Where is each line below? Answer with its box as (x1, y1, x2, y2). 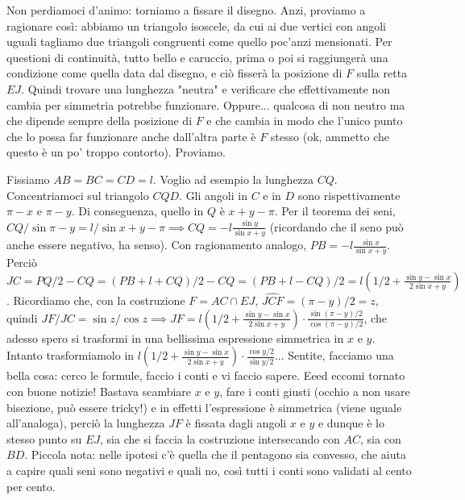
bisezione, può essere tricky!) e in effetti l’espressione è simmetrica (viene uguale (6, 398, 402, 415)
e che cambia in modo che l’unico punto (206, 112, 403, 129)
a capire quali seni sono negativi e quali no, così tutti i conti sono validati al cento (6, 461, 412, 478)
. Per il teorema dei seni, (274, 202, 396, 219)
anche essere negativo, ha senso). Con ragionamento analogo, (6, 236, 307, 253)
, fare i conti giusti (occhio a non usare (219, 382, 410, 399)
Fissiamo (6, 170, 50, 187)
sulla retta (356, 65, 408, 81)
